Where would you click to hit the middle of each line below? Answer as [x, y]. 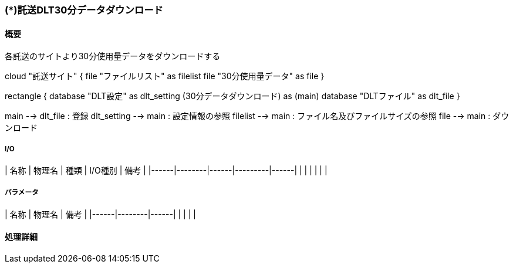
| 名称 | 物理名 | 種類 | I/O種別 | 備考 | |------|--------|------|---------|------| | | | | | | [166, 170]
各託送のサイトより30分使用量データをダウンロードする [113, 56]
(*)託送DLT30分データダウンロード [84, 10]
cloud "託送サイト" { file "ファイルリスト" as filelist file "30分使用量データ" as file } [165, 76]
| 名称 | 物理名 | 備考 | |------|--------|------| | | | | [100, 214]
